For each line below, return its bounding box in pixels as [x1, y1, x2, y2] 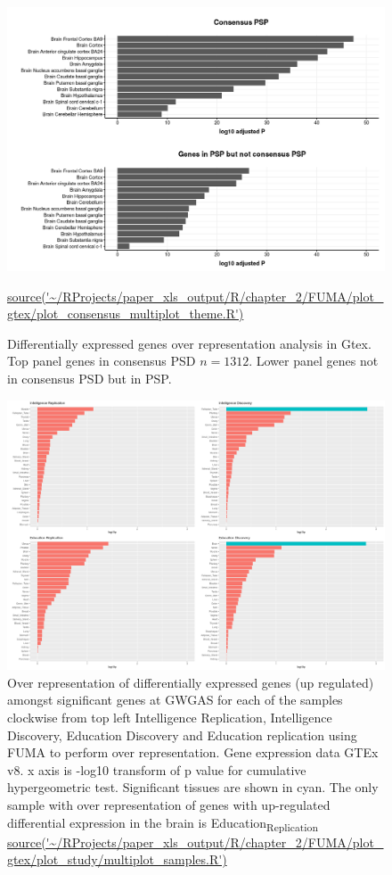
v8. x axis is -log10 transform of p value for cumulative [7, 760, 306, 779]
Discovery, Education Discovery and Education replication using [7, 725, 357, 744]
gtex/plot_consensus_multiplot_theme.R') [7, 304, 244, 323]
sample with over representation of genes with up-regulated [7, 796, 331, 814]
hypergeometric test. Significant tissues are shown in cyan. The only [7, 778, 379, 797]
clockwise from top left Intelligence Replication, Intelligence [7, 708, 332, 727]
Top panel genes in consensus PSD [7, 351, 196, 370]
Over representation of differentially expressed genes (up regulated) [7, 673, 374, 691]
